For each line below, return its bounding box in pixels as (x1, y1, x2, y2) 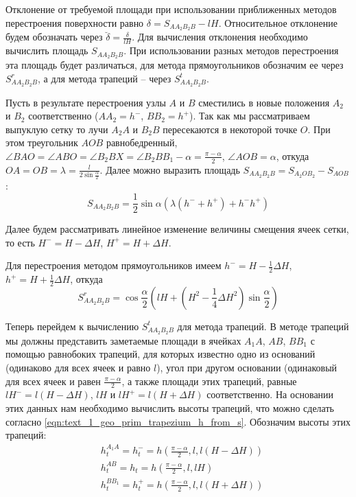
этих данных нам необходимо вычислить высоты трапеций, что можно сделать (5, 401, 334, 415)
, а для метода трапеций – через (38, 71, 171, 85)
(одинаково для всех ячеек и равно (5, 360, 151, 375)
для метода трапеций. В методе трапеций (177, 319, 349, 333)
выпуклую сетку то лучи (5, 122, 108, 136)
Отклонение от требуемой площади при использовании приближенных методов (5, 2, 337, 16)
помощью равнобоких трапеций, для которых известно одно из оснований (5, 347, 316, 361)
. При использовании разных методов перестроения (123, 43, 339, 58)
